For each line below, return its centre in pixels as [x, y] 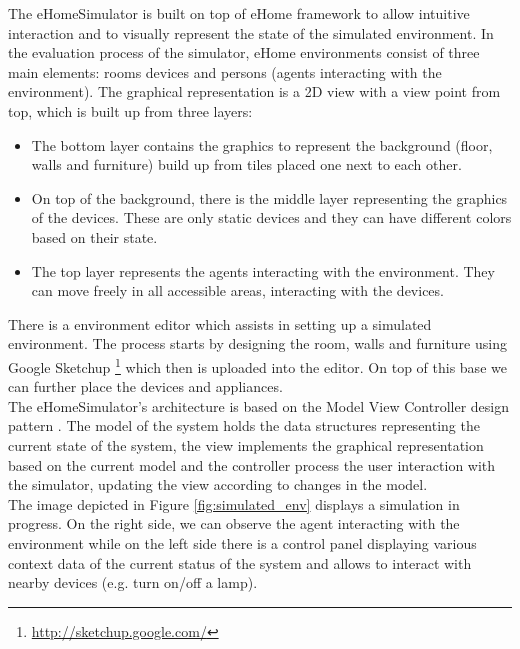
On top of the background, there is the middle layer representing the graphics [269, 197]
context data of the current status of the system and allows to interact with [240, 562]
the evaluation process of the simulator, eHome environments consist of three [244, 52]
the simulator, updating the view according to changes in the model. [218, 484]
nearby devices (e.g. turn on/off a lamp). [133, 582]
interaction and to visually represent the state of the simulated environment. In [251, 32]
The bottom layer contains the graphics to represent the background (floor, [262, 144]
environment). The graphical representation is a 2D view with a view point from [254, 91]
